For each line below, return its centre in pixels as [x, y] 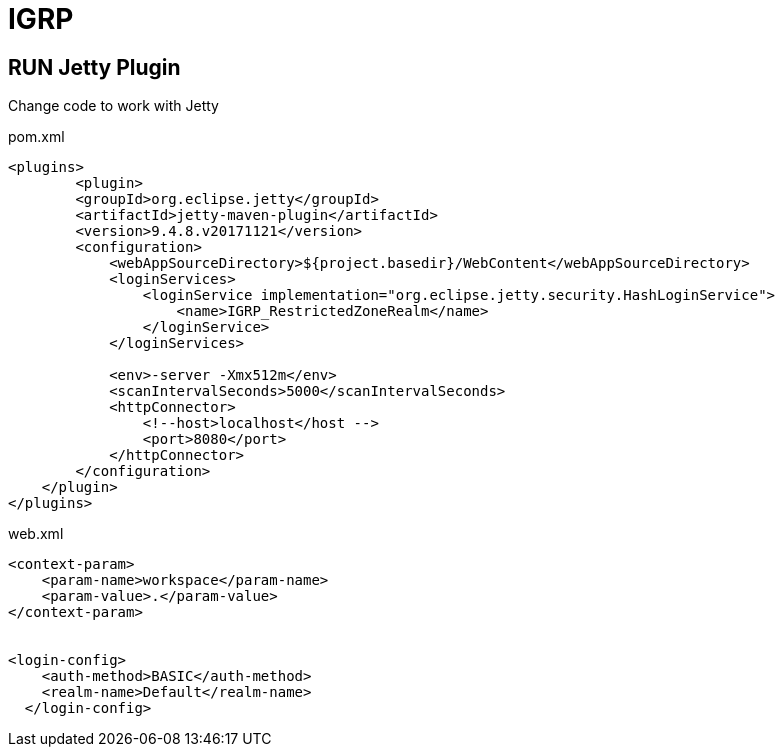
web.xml [36, 534]
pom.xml [36, 137]
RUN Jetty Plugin [94, 67]
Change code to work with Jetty [113, 106]
